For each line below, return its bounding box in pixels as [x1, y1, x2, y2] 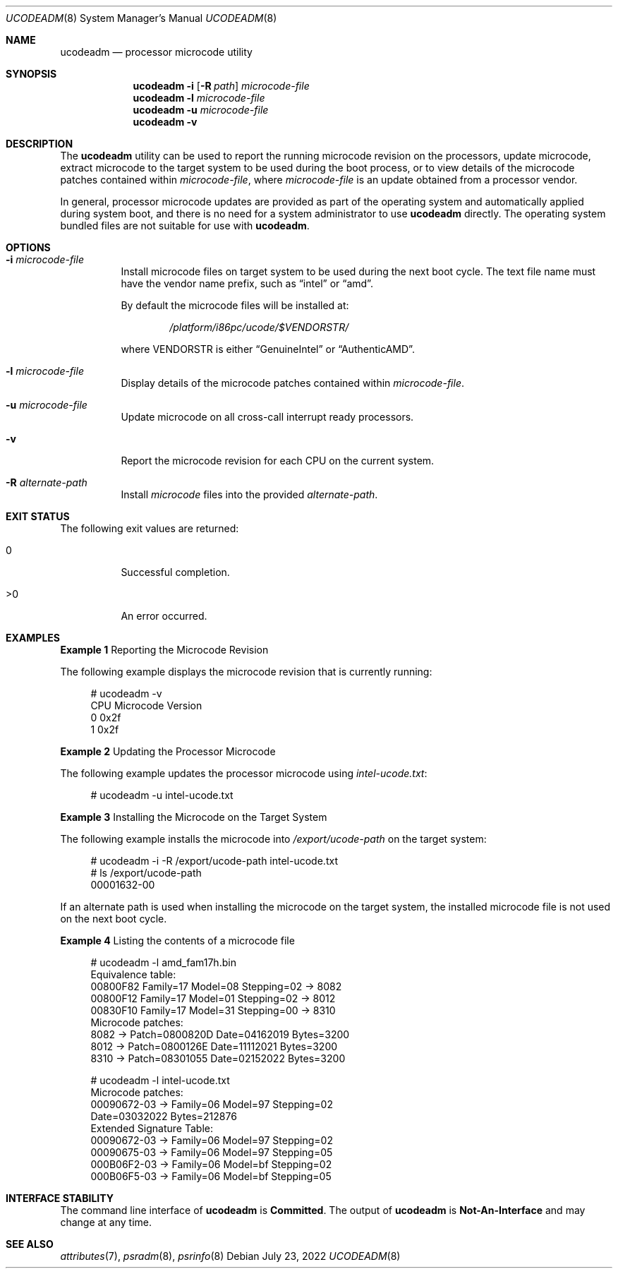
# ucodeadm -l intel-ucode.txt [90, 1074, 230, 1086]
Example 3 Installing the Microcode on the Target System [60, 811, 327, 823]
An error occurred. [121, 610, 207, 622]
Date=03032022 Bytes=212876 [90, 1110, 237, 1122]
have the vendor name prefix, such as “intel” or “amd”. [121, 277, 373, 289]
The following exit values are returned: [60, 522, 239, 534]
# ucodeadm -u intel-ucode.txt [90, 789, 234, 801]
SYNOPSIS [6, 68, 57, 80]
